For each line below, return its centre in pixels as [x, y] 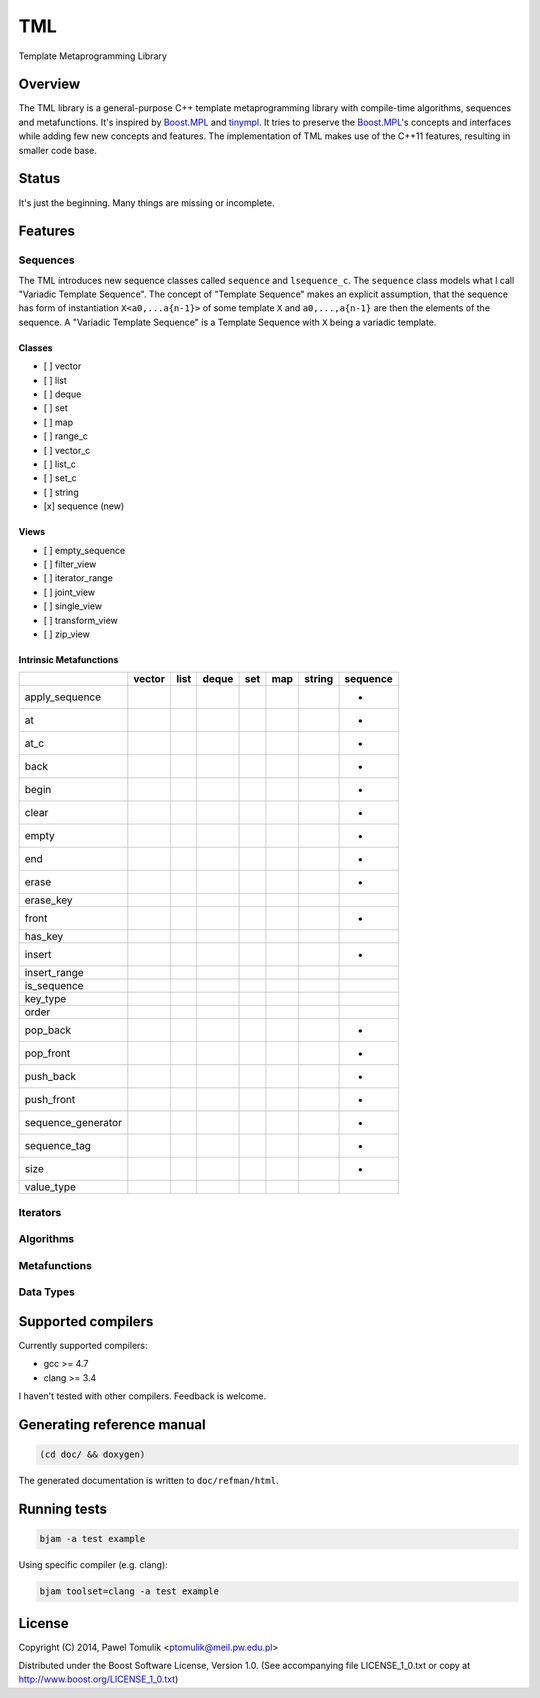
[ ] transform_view [81, 620]
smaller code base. [57, 150]
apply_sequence [63, 697]
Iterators [40, 1212]
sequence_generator [73, 1123]
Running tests [63, 1509]
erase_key [49, 900]
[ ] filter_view [70, 564]
